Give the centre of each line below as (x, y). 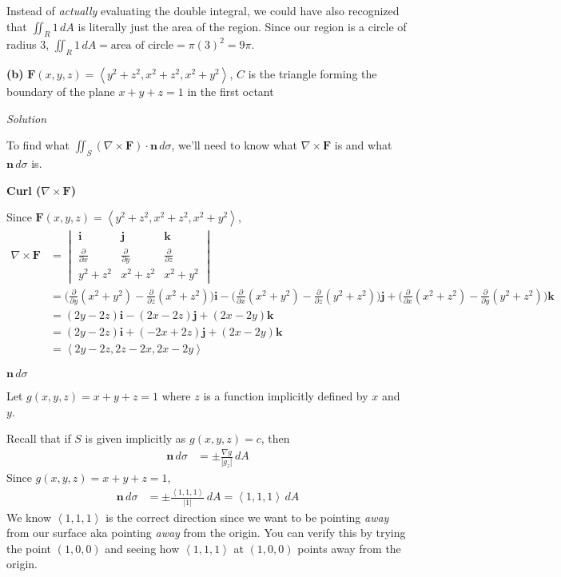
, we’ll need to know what (235, 145)
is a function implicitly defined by (286, 396)
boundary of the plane (61, 92)
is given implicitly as (135, 438)
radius (22, 44)
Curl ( (24, 190)
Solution (27, 118)
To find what (38, 145)
